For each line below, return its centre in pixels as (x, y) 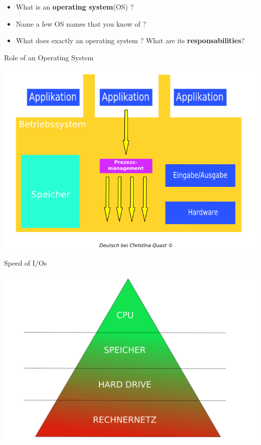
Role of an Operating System (49, 57)
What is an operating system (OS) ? (75, 7)
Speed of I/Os (26, 262)
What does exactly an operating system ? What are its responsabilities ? (130, 40)
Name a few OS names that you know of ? (81, 23)
